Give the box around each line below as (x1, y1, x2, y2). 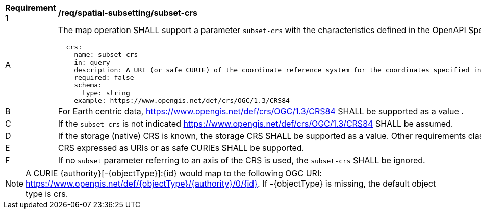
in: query (74, 58, 110, 66)
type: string (82, 89, 130, 97)
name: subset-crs (74, 51, 138, 58)
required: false (74, 74, 134, 81)
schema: (74, 81, 102, 89)
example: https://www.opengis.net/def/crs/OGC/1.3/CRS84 (74, 97, 290, 104)
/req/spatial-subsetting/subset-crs (58, 8, 197, 18)
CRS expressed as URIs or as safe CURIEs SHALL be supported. (58, 143, 305, 153)
